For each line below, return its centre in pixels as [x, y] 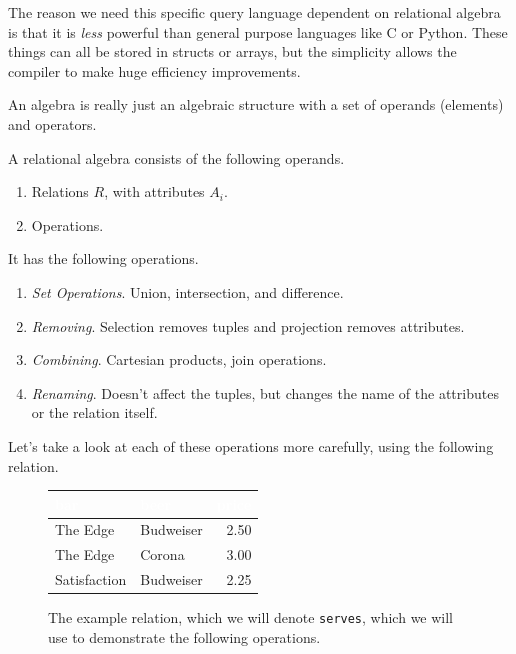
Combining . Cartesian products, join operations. [179, 359]
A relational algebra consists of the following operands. [176, 157]
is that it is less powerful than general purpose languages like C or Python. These [258, 31]
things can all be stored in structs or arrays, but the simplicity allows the [232, 51]
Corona [162, 554]
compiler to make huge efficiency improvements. [154, 70]
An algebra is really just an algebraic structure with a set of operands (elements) [256, 104]
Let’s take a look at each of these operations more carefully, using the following [251, 445]
